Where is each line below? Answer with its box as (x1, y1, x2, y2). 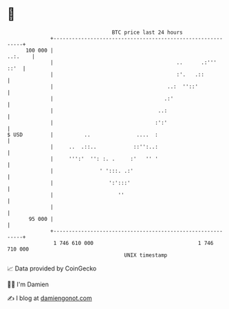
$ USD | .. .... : (7, 131, 158, 138)
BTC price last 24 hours (111, 29, 184, 36)
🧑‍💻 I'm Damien (7, 280, 50, 288)
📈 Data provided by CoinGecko (7, 264, 97, 273)
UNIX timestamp (124, 251, 168, 259)
